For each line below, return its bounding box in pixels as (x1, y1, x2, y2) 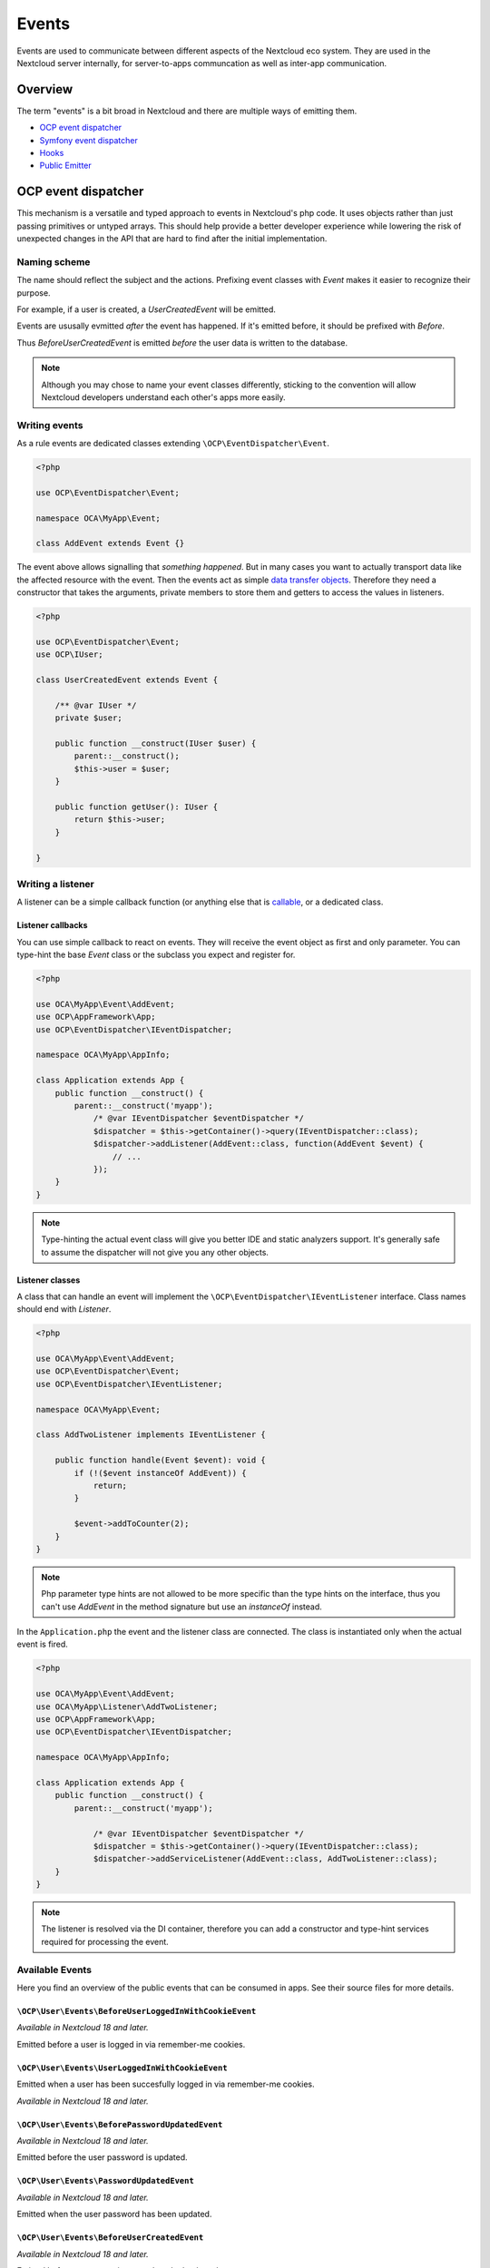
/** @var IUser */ (54, 699, 137, 710)
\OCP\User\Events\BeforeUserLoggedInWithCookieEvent (16, 2006, 257, 2016)
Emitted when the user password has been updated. (16, 2209, 212, 2220)
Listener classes (16, 1275, 81, 1286)
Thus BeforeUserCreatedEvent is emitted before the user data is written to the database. (16, 337, 348, 348)
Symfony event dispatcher (39, 134, 138, 145)
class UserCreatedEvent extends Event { (35, 675, 218, 685)
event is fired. (16, 1638, 68, 1650)
